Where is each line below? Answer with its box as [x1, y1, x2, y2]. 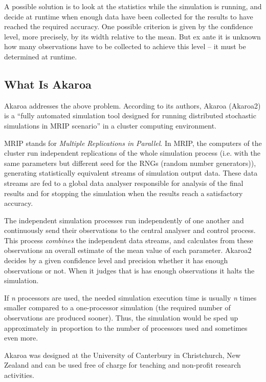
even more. [4, 332, 38, 343]
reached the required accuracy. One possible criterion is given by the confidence [4, 21, 253, 32]
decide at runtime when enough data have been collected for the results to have [4, 11, 253, 22]
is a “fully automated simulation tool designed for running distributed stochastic [4, 110, 256, 121]
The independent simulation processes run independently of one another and [4, 215, 244, 225]
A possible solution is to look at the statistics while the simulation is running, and [4, 1, 262, 11]
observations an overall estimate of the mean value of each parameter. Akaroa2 [4, 245, 252, 256]
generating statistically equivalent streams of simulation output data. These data [4, 167, 258, 178]
